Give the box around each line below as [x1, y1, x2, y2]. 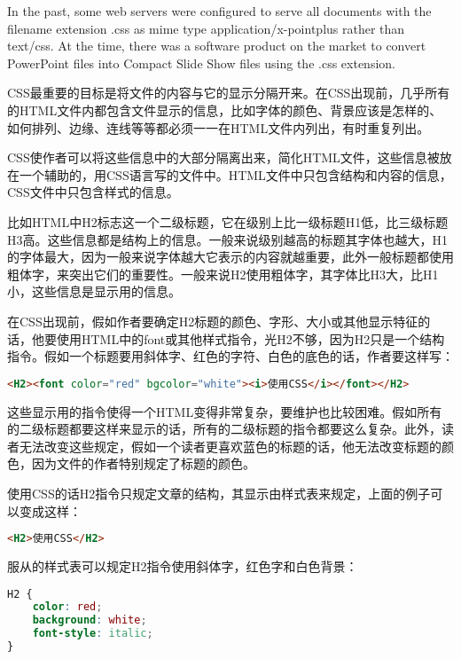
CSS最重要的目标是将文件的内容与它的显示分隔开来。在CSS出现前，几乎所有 [7, 83, 450, 102]
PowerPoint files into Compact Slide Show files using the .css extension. [7, 53, 395, 72]
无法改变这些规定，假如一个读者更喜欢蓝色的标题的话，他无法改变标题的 [19, 436, 441, 455]
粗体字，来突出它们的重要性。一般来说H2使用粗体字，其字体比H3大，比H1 [7, 264, 439, 283]
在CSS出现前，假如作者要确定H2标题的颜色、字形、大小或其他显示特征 [7, 311, 418, 330]
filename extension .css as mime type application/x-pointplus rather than [7, 19, 405, 37]
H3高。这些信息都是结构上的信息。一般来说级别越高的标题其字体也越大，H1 [7, 230, 448, 248]
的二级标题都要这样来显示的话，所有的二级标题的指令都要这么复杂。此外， [7, 420, 441, 438]
